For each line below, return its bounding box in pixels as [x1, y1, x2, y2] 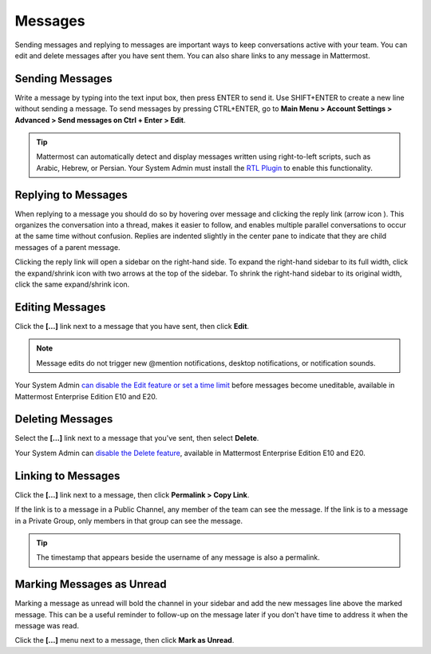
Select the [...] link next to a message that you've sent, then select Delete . [14, 434, 259, 443]
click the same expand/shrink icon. [14, 279, 130, 289]
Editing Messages [14, 300, 106, 314]
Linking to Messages [14, 469, 121, 482]
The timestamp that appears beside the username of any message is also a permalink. [36, 553, 321, 562]
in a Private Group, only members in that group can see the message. [14, 516, 243, 525]
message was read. [14, 620, 80, 630]
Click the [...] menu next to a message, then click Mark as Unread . [14, 636, 235, 645]
